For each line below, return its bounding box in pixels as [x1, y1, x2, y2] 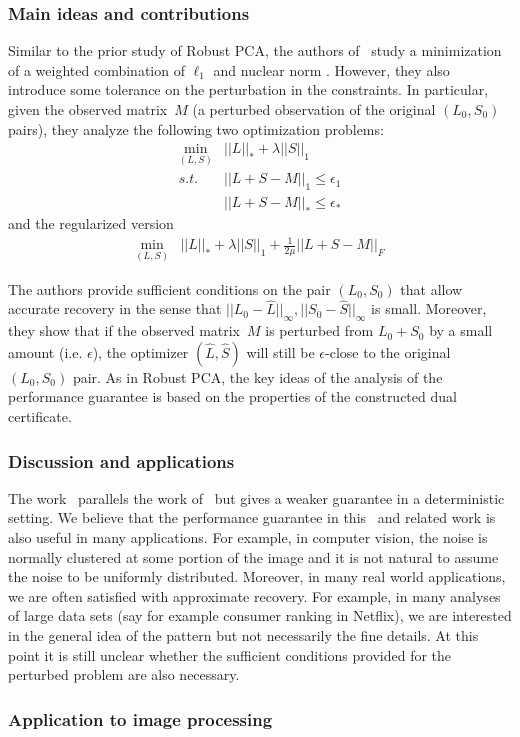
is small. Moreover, [371, 298, 487, 319]
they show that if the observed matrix [8, 320, 241, 341]
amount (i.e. [8, 341, 83, 362]
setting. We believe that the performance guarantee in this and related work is [8, 507, 496, 528]
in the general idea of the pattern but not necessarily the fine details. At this [8, 625, 479, 646]
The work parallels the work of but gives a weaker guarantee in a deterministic [8, 487, 505, 508]
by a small [429, 320, 493, 341]
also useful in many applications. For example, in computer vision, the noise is [8, 527, 488, 548]
